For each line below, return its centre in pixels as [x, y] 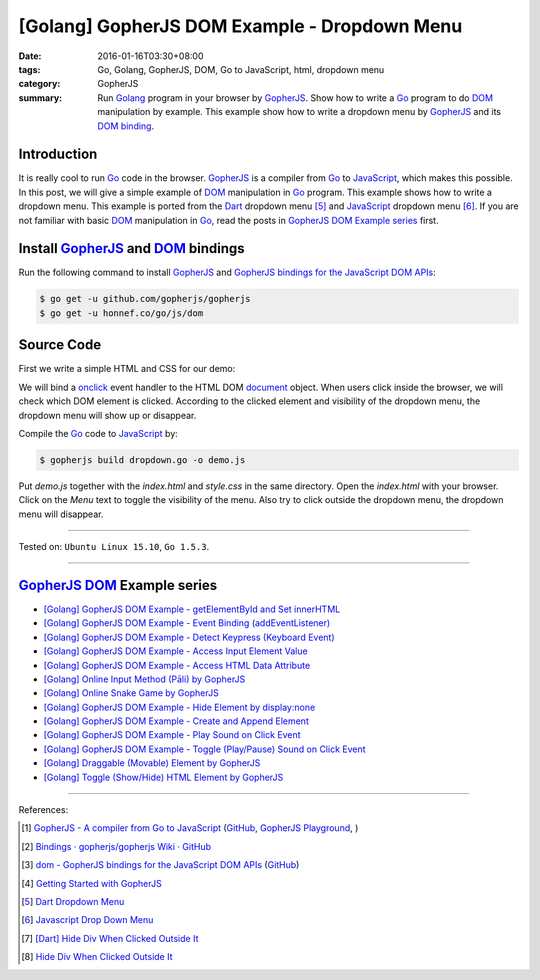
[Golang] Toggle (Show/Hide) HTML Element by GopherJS [163, 777]
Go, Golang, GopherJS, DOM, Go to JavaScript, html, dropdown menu [241, 69]
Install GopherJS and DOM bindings [131, 248]
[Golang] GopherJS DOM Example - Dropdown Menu [240, 26]
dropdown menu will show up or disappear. [107, 415]
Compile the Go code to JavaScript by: [98, 433]
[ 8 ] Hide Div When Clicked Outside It [97, 957]
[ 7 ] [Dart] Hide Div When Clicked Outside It [110, 938]
